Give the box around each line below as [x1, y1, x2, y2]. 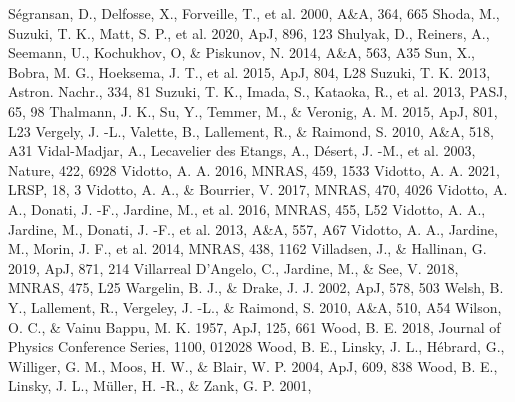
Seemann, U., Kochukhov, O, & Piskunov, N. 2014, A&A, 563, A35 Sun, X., [8, 42, 475, 63]
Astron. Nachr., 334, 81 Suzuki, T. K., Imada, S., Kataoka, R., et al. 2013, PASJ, [8, 81, 508, 102]
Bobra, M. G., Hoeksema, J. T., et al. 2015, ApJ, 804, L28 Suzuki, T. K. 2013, [8, 61, 491, 82]
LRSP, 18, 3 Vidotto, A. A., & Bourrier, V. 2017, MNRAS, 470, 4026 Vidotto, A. [8, 179, 508, 200]
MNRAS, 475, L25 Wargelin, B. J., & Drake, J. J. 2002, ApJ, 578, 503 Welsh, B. [8, 277, 504, 298]
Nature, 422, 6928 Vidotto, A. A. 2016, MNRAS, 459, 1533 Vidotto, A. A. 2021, [8, 159, 500, 180]
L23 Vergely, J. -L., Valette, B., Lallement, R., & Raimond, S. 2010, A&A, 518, [8, 120, 494, 141]
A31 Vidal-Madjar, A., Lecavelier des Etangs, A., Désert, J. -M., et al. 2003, [8, 140, 476, 161]
